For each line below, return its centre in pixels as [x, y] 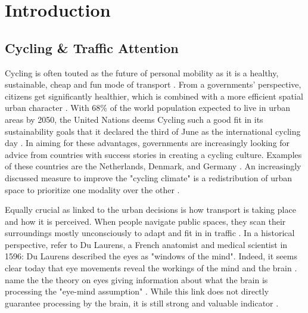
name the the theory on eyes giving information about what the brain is [136, 279]
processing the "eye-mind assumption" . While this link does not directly [137, 291]
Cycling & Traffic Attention [92, 47]
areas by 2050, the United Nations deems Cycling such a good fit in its [134, 119]
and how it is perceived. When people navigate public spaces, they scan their [145, 221]
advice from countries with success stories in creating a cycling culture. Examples [153, 154]
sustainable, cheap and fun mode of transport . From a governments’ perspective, [153, 84]
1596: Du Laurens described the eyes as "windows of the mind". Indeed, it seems [151, 256]
